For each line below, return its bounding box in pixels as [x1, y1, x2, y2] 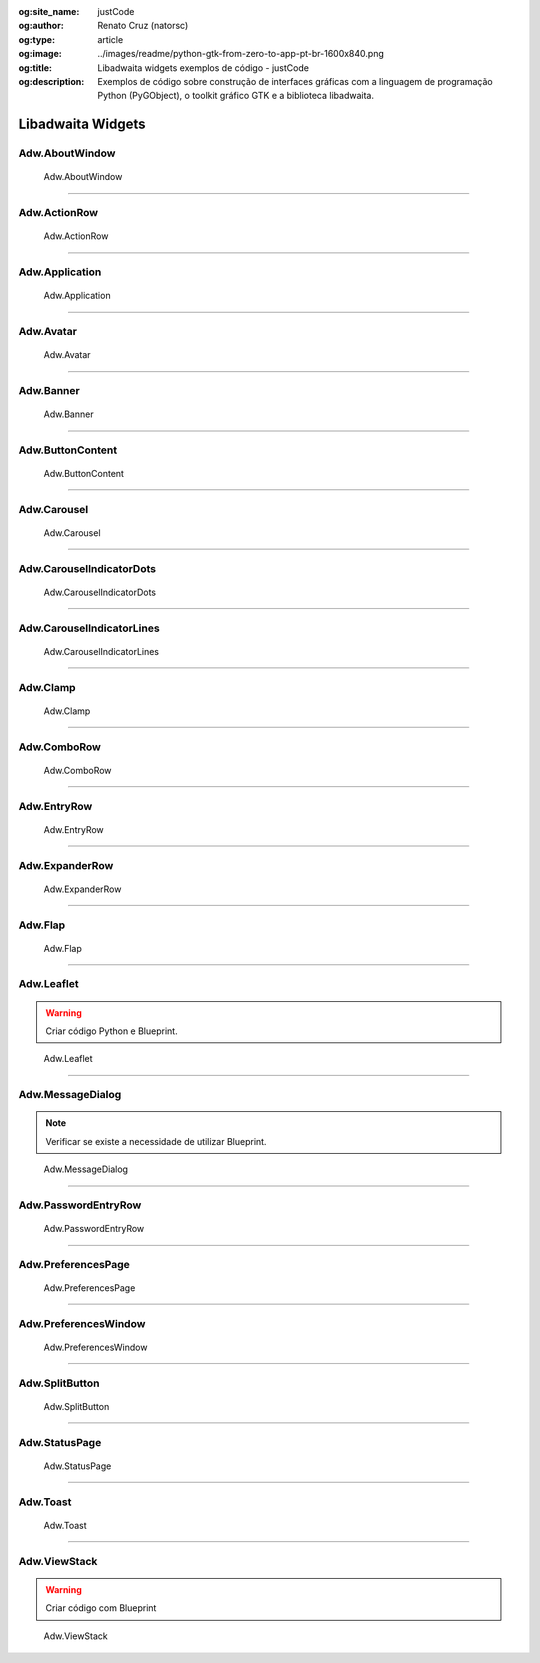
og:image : [18, 48, 62, 60]
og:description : [18, 75, 85, 87]
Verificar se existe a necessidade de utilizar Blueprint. [45, 1135, 267, 1147]
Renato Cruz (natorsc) [97, 20, 189, 32]
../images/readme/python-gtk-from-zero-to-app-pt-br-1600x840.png [97, 48, 385, 60]
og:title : [18, 61, 53, 74]
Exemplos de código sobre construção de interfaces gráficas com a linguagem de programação [97, 75, 494, 87]
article [97, 33, 124, 45]
